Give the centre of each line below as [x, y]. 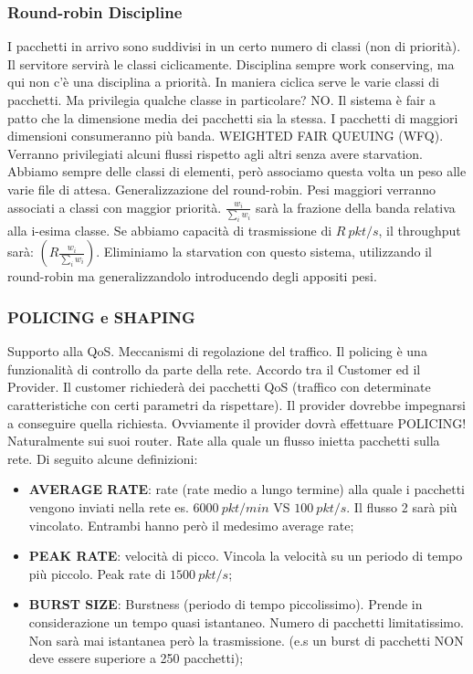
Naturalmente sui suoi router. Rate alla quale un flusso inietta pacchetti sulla [224, 441]
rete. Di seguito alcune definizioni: [103, 458]
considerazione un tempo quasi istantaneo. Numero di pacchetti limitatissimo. [246, 621]
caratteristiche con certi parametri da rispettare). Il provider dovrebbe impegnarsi [236, 405]
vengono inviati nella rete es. [109, 506]
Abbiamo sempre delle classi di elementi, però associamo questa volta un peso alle [237, 171]
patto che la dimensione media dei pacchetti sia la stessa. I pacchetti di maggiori [233, 117]
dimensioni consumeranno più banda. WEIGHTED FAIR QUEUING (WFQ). [226, 136]
